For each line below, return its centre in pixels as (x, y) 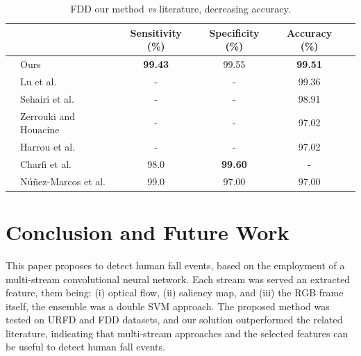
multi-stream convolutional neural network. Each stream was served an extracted (178, 279)
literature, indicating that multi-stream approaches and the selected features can (177, 333)
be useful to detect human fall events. (85, 347)
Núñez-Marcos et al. (63, 181)
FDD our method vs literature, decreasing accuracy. (180, 8)
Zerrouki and (48, 116)
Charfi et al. (46, 163)
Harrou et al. (48, 146)
